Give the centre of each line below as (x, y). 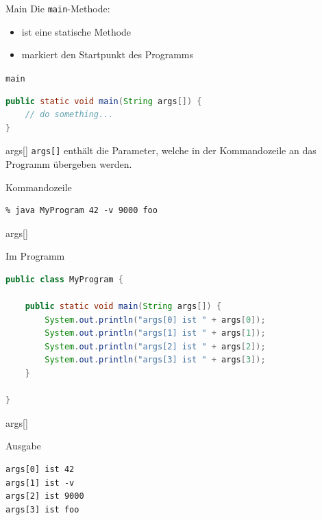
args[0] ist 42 (40, 470)
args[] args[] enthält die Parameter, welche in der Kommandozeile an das (161, 150)
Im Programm (35, 256)
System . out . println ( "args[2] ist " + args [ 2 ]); (155, 346)
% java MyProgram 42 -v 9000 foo (82, 211)
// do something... (69, 115)
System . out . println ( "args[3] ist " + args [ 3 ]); (155, 360)
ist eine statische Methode (76, 31)
